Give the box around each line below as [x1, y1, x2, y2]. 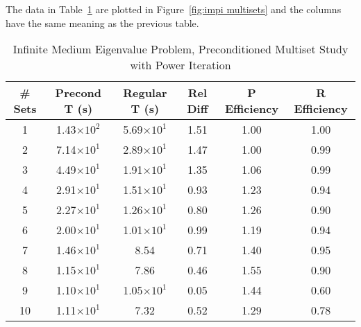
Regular [123, 85, 167, 101]
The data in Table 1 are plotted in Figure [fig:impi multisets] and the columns [6, 2, 342, 16]
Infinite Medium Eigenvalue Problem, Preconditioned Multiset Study [12, 41, 349, 58]
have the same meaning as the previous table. [6, 15, 199, 30]
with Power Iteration [130, 57, 231, 73]
